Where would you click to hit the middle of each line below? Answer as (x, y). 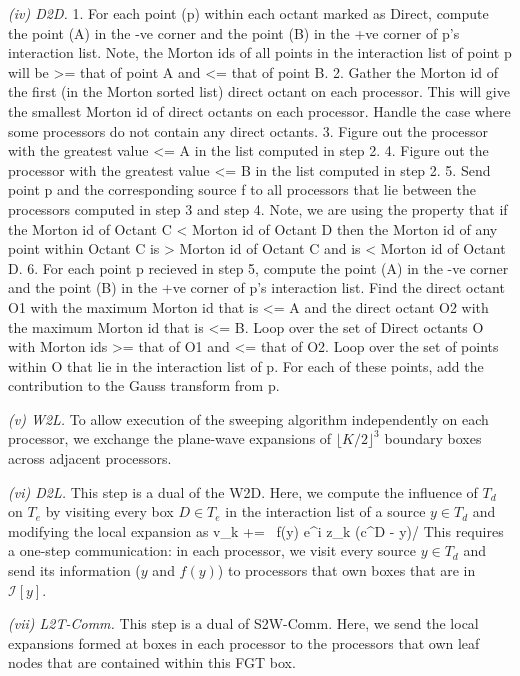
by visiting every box (109, 511)
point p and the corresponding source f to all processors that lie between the (242, 189)
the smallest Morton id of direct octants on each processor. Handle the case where (259, 110)
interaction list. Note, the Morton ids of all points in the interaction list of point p (260, 52)
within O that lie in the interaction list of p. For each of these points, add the (246, 365)
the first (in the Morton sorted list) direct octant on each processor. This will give (259, 91)
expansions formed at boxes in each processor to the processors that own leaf (244, 642)
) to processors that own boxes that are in (346, 570)
